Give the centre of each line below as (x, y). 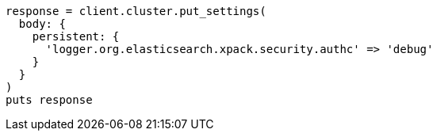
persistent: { (76, 36)
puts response (49, 100)
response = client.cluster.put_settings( (136, 11)
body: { (42, 24)
